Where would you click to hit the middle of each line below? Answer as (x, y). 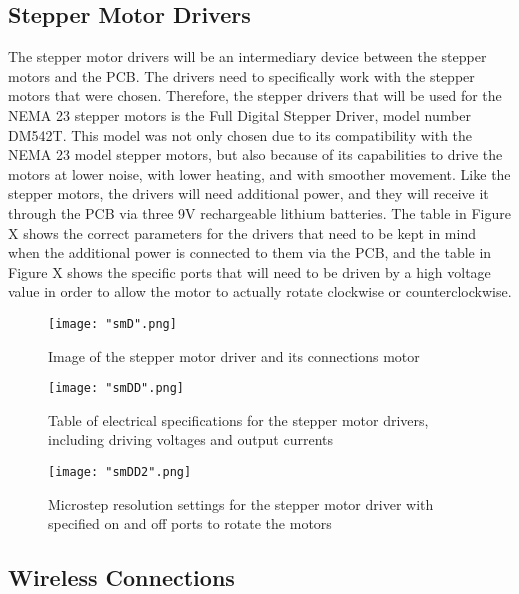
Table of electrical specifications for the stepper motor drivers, (238, 419)
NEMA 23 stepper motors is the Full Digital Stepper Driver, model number (239, 114)
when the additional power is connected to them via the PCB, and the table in (250, 252)
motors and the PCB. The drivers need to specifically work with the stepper (241, 75)
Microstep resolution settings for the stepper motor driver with (241, 503)
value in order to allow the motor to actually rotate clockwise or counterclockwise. (260, 291)
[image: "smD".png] (112, 323)
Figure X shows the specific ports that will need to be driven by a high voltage (249, 271)
